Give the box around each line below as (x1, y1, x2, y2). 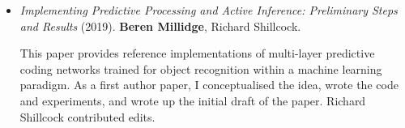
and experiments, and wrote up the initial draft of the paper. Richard (19, 92, 366, 109)
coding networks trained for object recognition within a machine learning (19, 60, 382, 77)
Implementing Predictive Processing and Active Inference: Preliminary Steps (19, 2, 398, 18)
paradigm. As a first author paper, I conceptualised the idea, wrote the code (19, 76, 399, 93)
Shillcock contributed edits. (19, 108, 156, 125)
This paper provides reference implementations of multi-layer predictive (19, 45, 375, 62)
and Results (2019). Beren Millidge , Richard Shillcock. (19, 17, 301, 34)
